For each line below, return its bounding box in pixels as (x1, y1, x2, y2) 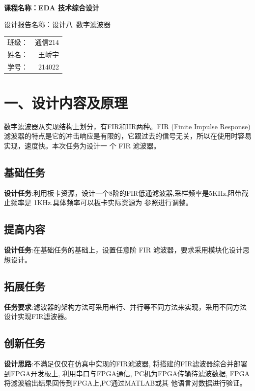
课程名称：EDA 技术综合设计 (4, 2, 100, 12)
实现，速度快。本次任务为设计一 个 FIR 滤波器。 (4, 141, 161, 151)
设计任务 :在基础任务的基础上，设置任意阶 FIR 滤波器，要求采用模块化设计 (4, 245, 243, 255)
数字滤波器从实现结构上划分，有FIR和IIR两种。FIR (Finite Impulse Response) (4, 121, 251, 131)
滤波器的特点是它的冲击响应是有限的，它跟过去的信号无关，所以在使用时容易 (4, 131, 252, 141)
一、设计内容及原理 (4, 92, 128, 112)
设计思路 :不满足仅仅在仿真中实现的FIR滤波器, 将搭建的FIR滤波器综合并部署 (4, 358, 248, 368)
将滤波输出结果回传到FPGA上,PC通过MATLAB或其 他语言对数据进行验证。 (4, 378, 247, 388)
